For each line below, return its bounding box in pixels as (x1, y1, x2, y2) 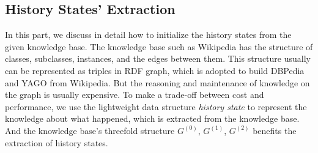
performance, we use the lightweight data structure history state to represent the (5, 100, 307, 113)
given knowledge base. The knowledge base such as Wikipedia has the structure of (5, 40, 313, 53)
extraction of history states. (5, 136, 108, 149)
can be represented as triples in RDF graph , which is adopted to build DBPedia (5, 64, 305, 76)
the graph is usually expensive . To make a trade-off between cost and (5, 88, 264, 101)
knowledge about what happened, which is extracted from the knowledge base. (5, 112, 300, 125)
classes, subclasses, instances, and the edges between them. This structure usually (5, 52, 311, 65)
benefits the (253, 124, 297, 136)
